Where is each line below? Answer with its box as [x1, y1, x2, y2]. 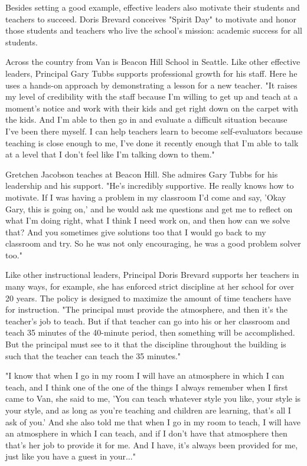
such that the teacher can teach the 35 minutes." [5, 349, 181, 362]
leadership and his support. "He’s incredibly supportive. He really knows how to [5, 179, 294, 192]
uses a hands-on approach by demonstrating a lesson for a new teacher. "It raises [5, 78, 298, 91]
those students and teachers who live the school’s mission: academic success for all [5, 24, 302, 37]
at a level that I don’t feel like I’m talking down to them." [5, 148, 215, 160]
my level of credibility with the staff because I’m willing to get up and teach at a [5, 90, 298, 103]
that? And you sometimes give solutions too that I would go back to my [5, 225, 266, 238]
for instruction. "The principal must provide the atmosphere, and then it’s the [5, 303, 288, 316]
